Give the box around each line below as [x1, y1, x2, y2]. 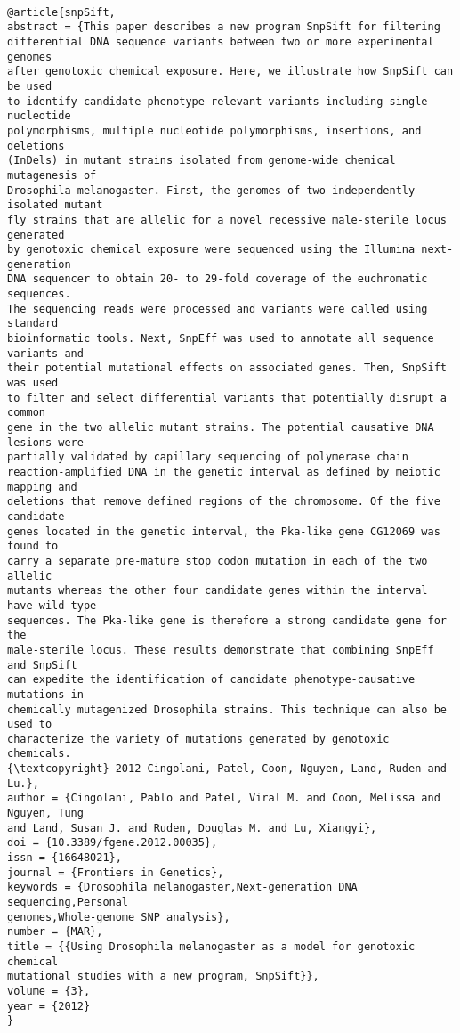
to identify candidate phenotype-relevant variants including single [7, 94, 428, 108]
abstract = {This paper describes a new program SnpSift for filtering [7, 20, 440, 34]
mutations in [7, 687, 84, 701]
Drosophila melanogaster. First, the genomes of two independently [7, 183, 416, 197]
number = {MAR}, [7, 925, 103, 939]
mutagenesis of [7, 168, 97, 182]
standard [7, 317, 59, 330]
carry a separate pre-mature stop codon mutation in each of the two [7, 554, 428, 567]
